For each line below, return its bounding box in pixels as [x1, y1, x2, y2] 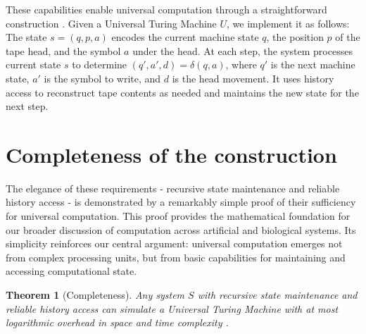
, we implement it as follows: [227, 16, 350, 30]
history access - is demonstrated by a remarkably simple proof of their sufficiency [6, 194, 356, 209]
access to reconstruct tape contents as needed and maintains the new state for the [6, 85, 359, 99]
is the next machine [270, 57, 355, 72]
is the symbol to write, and [44, 70, 161, 85]
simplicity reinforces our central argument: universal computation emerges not [6, 236, 343, 251]
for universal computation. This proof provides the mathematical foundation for [6, 209, 351, 223]
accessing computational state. [6, 264, 137, 278]
